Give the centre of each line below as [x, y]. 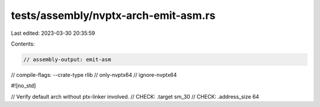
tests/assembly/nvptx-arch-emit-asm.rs [113, 15]
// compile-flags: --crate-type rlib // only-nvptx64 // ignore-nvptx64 [94, 74]
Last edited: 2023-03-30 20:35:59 [53, 33]
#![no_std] [23, 86]
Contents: [23, 44]
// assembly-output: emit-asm [67, 59]
